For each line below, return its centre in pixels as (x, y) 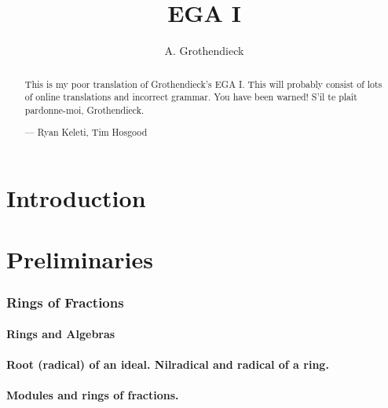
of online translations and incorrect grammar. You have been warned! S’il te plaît (191, 97)
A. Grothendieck (204, 51)
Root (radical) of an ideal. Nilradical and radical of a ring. (168, 364)
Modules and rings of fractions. (93, 395)
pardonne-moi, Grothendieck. (84, 109)
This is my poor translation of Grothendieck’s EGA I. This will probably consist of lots (203, 84)
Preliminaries (80, 259)
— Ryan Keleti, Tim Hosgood (86, 132)
